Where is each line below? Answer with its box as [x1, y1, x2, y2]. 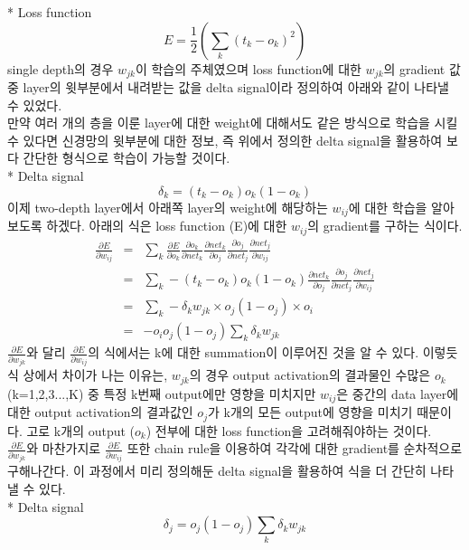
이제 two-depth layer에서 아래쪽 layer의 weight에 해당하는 [7, 197, 328, 216]
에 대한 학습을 [348, 197, 427, 216]
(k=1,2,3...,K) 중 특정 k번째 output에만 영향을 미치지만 [7, 384, 316, 403]
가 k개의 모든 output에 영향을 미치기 [207, 403, 413, 422]
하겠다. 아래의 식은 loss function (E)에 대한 [46, 216, 287, 235]
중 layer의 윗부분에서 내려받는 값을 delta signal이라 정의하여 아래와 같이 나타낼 [7, 78, 450, 97]
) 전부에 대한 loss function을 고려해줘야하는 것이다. [145, 421, 432, 440]
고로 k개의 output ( [26, 421, 136, 440]
